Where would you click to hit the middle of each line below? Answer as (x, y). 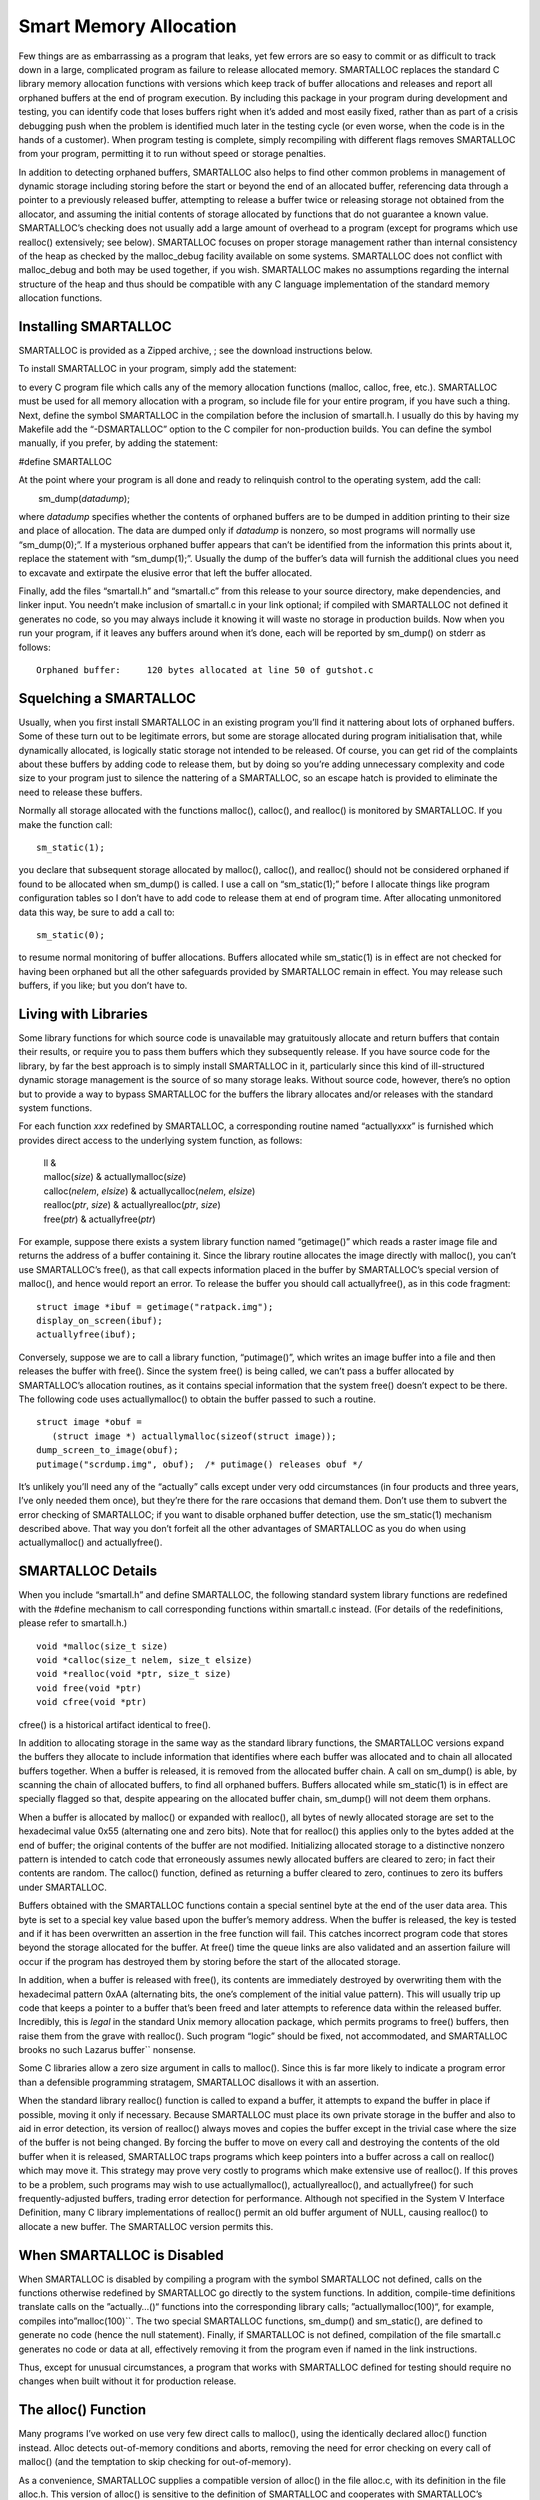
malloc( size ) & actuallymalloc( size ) (115, 1177)
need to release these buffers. (80, 792)
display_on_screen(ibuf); (100, 1320)
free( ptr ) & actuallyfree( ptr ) (99, 1219)
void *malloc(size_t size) (102, 1646)
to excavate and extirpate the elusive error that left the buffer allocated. (165, 572)
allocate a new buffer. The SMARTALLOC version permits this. (146, 2226)
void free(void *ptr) (89, 1688)
